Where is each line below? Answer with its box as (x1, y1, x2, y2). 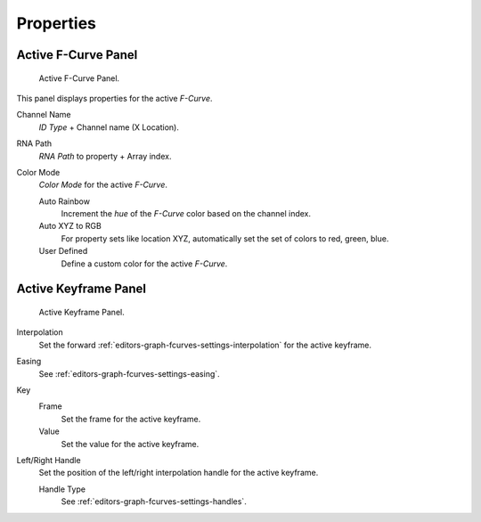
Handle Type (38, 484, 86, 494)
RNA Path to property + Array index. (38, 151, 172, 161)
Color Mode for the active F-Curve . (38, 179, 168, 191)
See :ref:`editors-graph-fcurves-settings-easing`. (38, 368, 220, 379)
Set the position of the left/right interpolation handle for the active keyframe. (38, 468, 319, 478)
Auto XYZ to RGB (38, 221, 102, 232)
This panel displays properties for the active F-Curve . (16, 93, 213, 103)
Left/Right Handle (16, 454, 81, 465)
